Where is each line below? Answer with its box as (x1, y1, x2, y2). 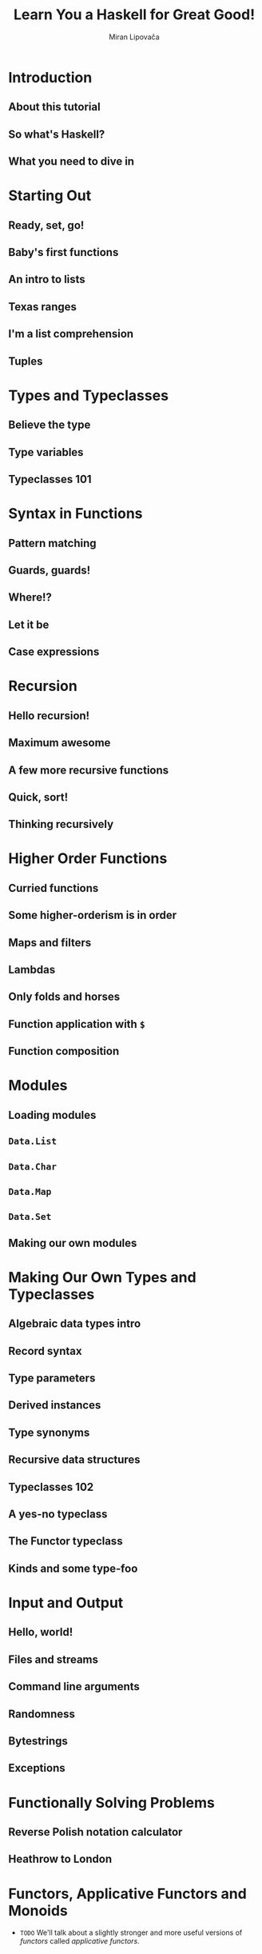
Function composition (8, 1045, 120, 1058)
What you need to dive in (8, 154, 134, 169)
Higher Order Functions (8, 849, 168, 868)
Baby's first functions (8, 246, 119, 259)
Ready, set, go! (8, 218, 85, 232)
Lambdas (8, 963, 56, 977)
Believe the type (8, 418, 91, 432)
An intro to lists (8, 273, 85, 286)
